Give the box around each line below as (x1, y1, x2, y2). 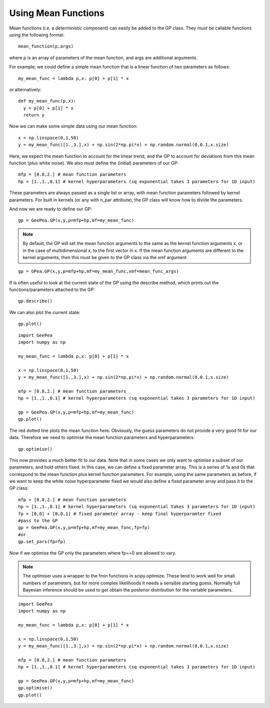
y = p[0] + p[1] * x (23, 105, 74, 111)
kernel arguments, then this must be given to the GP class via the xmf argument (22, 254, 187, 260)
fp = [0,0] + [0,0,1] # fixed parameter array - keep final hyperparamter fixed (18, 510, 221, 516)
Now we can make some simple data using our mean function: (9, 123, 138, 129)
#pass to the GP (18, 518, 58, 523)
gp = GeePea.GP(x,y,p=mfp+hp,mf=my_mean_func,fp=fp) (18, 525, 150, 530)
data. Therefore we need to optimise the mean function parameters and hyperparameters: (9, 434, 195, 440)
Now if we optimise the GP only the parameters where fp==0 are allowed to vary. (9, 550, 176, 556)
